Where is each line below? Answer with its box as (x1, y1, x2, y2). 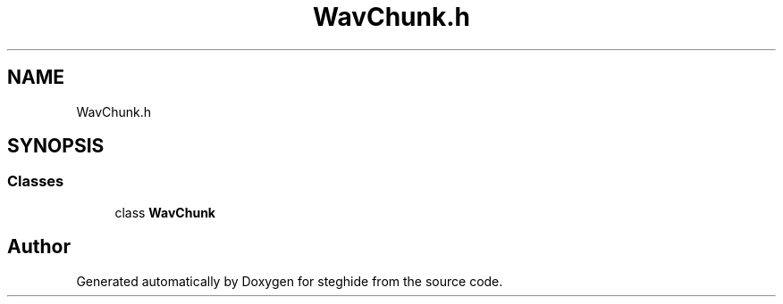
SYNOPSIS (7, 135, 105, 158)
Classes (7, 172, 64, 191)
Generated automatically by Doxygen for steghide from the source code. (76, 273, 503, 289)
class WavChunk (114, 204, 215, 220)
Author (7, 235, 71, 259)
